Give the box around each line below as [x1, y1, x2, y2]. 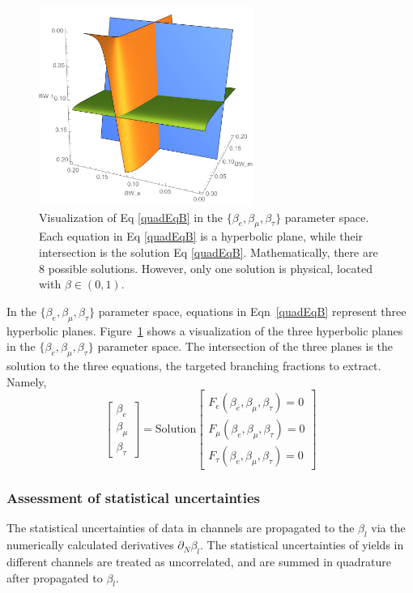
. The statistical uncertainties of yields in [200, 536, 404, 553]
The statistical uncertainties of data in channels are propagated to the [6, 519, 355, 536]
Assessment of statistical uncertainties [6, 488, 260, 508]
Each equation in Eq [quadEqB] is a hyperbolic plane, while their [39, 228, 364, 245]
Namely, [6, 373, 47, 390]
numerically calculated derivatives [6, 536, 174, 553]
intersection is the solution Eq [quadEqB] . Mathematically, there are [39, 243, 378, 260]
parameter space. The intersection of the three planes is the [97, 338, 393, 355]
